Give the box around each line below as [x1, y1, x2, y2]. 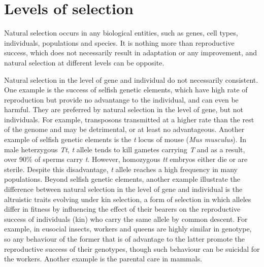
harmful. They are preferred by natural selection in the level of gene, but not [4, 104, 243, 115]
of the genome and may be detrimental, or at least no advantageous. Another [4, 124, 245, 135]
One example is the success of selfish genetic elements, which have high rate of [4, 84, 248, 95]
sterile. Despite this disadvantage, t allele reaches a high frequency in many [4, 163, 238, 174]
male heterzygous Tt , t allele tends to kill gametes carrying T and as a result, [4, 144, 245, 154]
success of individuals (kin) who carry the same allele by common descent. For [4, 213, 248, 224]
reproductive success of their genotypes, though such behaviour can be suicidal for [4, 243, 260, 254]
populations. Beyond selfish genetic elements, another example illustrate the [4, 174, 240, 184]
